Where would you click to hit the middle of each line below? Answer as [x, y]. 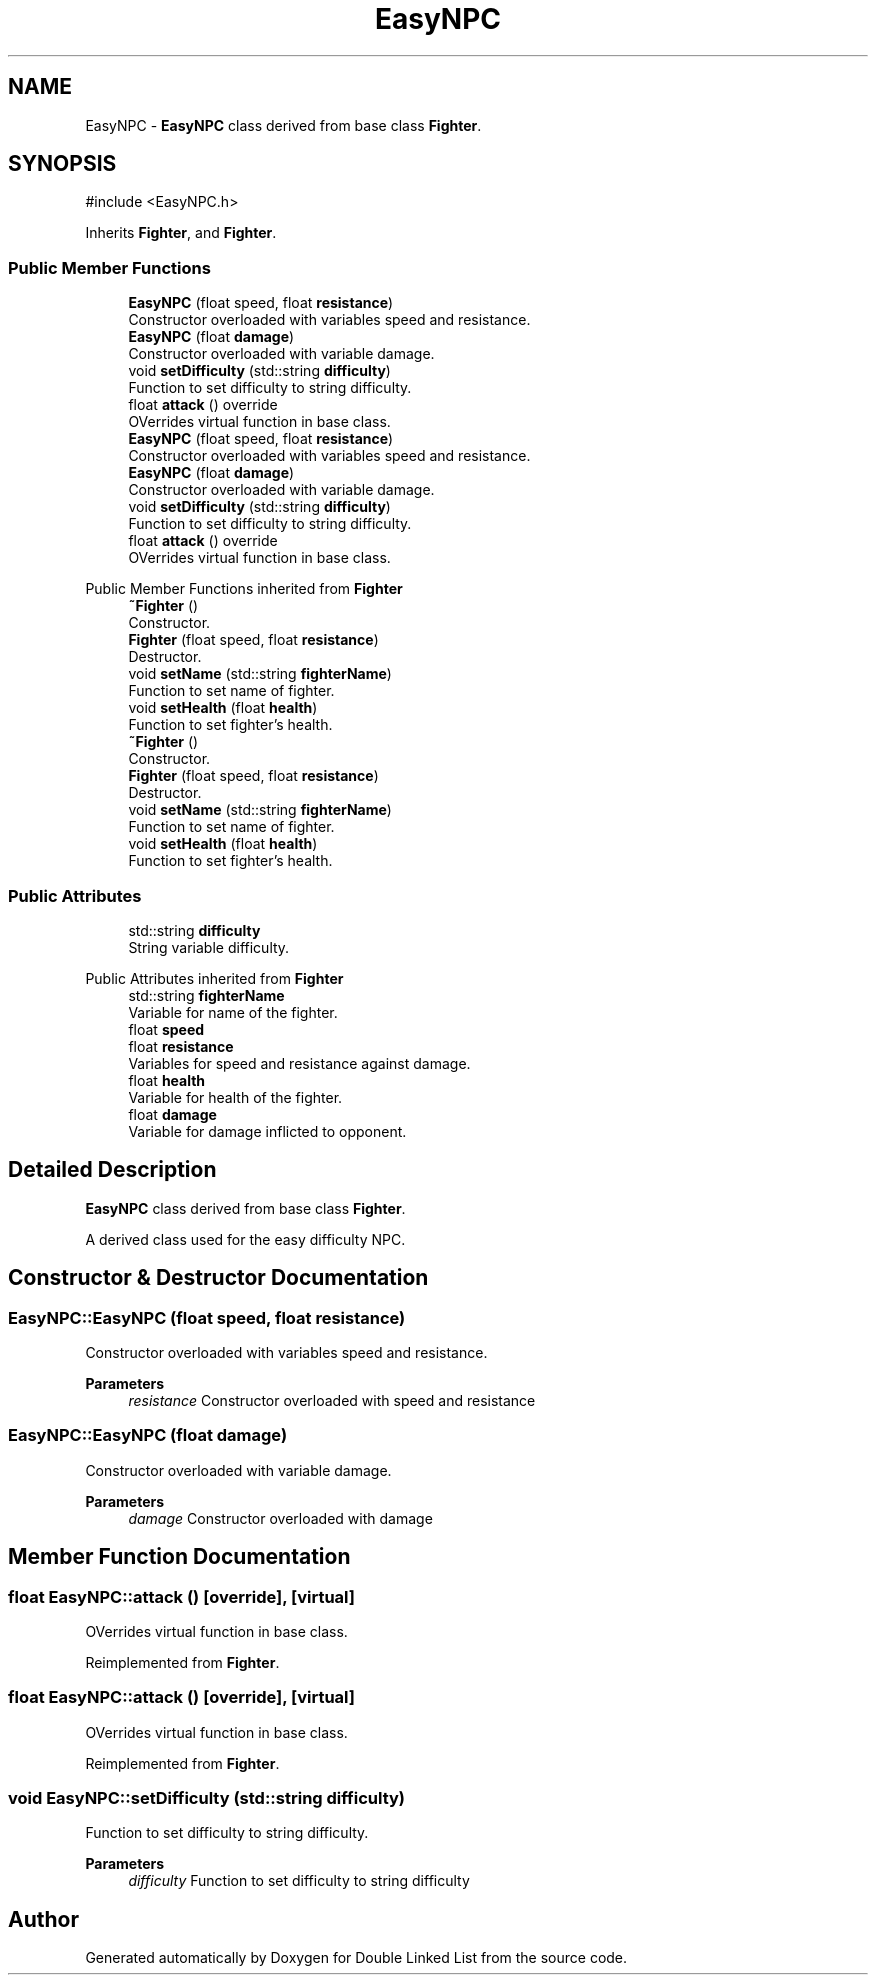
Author [43, 1919]
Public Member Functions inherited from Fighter [244, 589]
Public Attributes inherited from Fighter [214, 978]
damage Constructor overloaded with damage [280, 1518]
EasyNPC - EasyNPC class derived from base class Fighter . [283, 125]
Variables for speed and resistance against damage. [299, 1063]
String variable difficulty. [209, 947]
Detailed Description [112, 1170]
